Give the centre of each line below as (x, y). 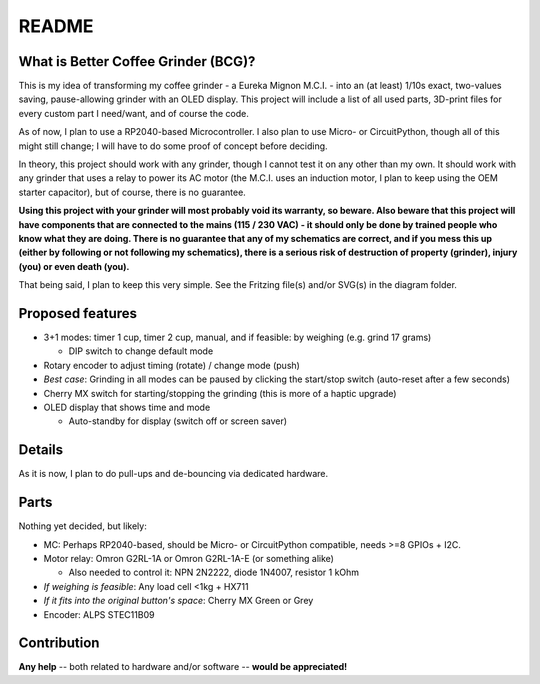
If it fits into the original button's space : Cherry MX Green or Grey (178, 601)
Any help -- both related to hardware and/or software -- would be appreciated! (183, 667)
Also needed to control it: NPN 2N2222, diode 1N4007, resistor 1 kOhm (214, 572)
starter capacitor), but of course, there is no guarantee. (132, 192)
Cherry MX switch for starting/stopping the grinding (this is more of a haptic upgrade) (220, 393)
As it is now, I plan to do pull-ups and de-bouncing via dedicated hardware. (173, 474)
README (56, 26)
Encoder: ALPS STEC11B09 (99, 614)
